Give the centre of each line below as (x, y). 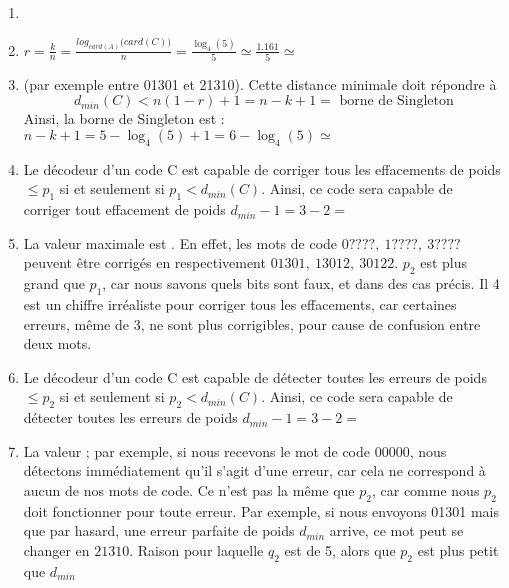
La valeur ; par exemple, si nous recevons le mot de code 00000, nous (235, 450)
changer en (56, 549)
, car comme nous (425, 489)
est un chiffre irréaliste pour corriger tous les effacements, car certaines (240, 303)
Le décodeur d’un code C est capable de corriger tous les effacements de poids (262, 168)
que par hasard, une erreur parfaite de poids (159, 530)
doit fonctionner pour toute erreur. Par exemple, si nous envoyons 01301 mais (261, 510)
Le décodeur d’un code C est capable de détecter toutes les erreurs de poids (255, 376)
